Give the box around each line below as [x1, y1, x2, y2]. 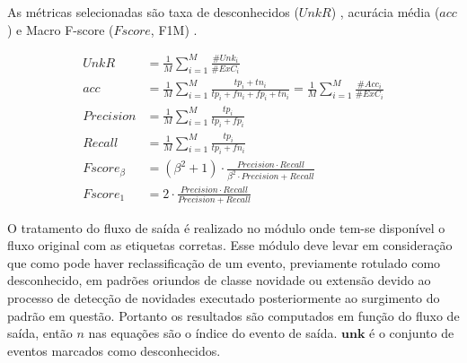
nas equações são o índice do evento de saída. [88, 324, 338, 342]
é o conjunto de [369, 324, 454, 342]
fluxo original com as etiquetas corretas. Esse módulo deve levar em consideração [7, 236, 453, 255]
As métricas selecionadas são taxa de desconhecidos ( [7, 3, 299, 21]
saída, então [7, 324, 73, 342]
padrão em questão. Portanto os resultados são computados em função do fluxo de [7, 306, 460, 324]
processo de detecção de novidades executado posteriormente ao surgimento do [7, 289, 440, 307]
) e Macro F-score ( [7, 20, 114, 39]
